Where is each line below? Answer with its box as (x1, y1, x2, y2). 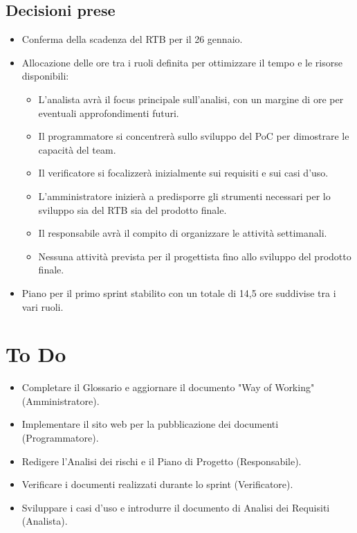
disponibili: (21, 69, 69, 83)
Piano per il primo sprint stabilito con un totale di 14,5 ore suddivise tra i (21, 285, 336, 300)
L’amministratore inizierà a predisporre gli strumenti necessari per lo (38, 188, 331, 203)
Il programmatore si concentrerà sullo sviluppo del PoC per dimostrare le (38, 129, 349, 143)
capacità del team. (38, 142, 116, 156)
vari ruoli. (21, 299, 64, 314)
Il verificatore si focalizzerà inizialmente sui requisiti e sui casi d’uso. (38, 165, 329, 180)
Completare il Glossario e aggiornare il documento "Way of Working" (21, 380, 315, 395)
